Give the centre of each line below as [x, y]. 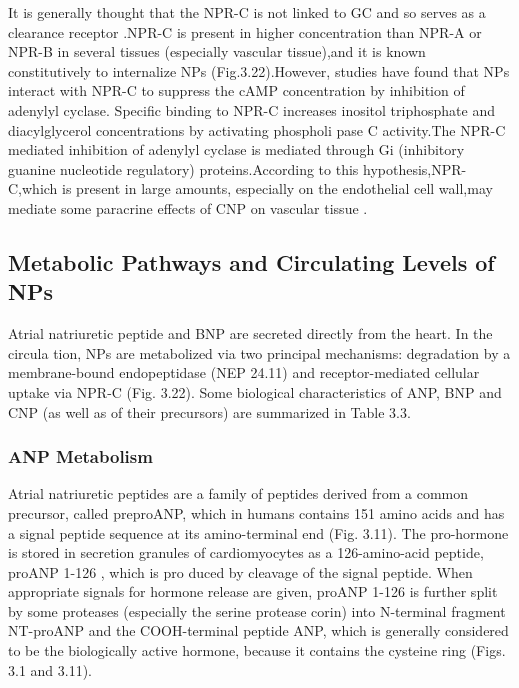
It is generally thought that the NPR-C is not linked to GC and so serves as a [247, 12]
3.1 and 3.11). [50, 669]
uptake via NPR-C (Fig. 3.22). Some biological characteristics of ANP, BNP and [255, 391]
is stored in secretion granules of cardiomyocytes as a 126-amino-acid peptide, [246, 552]
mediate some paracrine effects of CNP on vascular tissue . [188, 207]
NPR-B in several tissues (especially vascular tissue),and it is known [217, 51]
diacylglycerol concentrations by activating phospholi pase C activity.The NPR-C [257, 129]
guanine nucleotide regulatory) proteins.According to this [183, 168]
